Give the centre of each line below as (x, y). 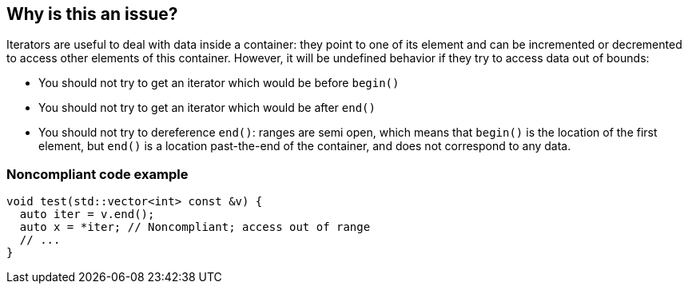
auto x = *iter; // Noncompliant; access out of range (195, 227)
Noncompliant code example (97, 174)
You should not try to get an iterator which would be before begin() (219, 83)
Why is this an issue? (92, 14)
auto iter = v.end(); (87, 215)
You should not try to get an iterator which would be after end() (207, 108)
